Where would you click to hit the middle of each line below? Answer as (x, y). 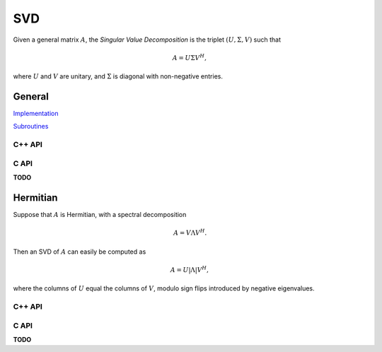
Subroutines (31, 127)
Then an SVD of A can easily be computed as (80, 252)
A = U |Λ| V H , (189, 269)
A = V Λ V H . (190, 232)
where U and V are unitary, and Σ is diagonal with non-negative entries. (118, 76)
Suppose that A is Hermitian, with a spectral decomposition (100, 215)
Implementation (36, 114)
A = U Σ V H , (189, 57)
